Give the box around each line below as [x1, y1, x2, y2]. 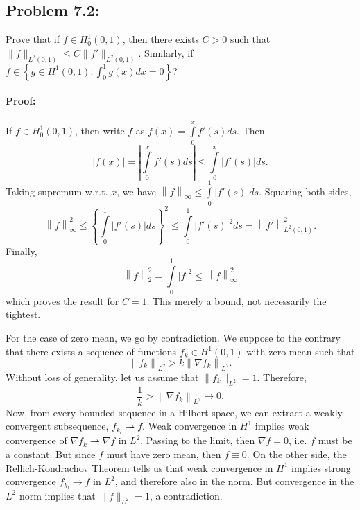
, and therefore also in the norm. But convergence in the [114, 474, 354, 489]
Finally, [6, 244, 37, 258]
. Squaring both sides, [259, 184, 352, 199]
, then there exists [122, 32, 199, 46]
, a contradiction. [149, 488, 223, 502]
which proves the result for [6, 293, 119, 308]
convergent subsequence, [6, 419, 109, 433]
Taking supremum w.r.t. [6, 184, 108, 199]
